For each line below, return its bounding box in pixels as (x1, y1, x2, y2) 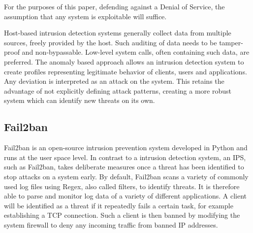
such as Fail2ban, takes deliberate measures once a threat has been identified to (4, 162, 244, 172)
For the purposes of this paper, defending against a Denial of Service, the (4, 1, 225, 11)
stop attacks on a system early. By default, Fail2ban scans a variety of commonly (4, 171, 249, 181)
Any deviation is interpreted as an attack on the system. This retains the (4, 76, 224, 86)
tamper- (219, 37, 243, 47)
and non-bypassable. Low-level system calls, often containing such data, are (22, 47, 250, 57)
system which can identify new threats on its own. (4, 95, 155, 105)
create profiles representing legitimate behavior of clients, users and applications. (4, 66, 247, 76)
